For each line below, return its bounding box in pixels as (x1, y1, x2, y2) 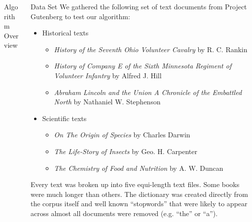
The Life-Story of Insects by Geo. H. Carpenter (54, 146, 197, 156)
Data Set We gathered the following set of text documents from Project (31, 1, 247, 11)
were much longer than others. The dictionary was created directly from (31, 189, 249, 199)
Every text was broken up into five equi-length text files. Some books (31, 179, 240, 190)
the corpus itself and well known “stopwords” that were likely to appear (31, 198, 248, 209)
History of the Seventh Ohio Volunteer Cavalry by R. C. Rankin (54, 44, 248, 54)
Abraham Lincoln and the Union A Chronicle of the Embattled (54, 87, 242, 97)
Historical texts (42, 28, 89, 38)
